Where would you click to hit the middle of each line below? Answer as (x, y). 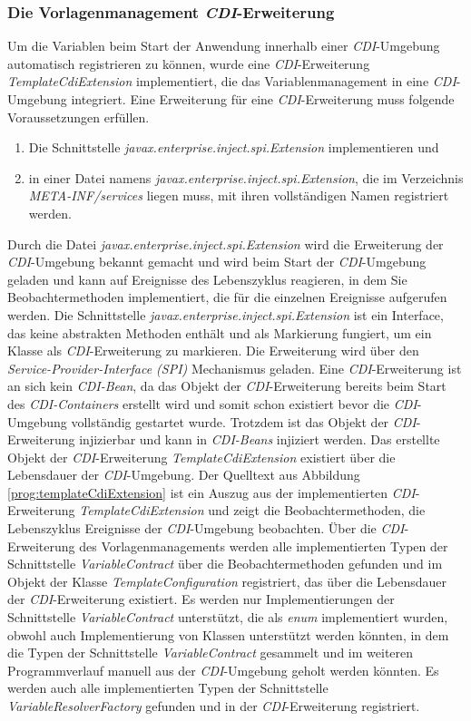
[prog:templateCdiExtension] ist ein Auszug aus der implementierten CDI (211, 492)
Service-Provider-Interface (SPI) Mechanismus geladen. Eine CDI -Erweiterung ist (235, 368)
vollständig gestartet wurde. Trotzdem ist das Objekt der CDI (244, 421)
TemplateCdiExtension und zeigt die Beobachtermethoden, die (252, 510)
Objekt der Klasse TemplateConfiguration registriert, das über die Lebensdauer (227, 581)
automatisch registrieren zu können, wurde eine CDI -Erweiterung (189, 63)
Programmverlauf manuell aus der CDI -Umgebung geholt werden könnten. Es (223, 670)
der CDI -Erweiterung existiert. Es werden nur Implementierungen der (201, 599)
